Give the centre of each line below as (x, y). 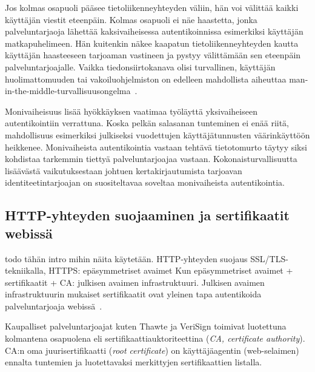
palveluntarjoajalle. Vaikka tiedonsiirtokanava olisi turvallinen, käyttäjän (140, 66)
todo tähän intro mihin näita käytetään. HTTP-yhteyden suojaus (126, 258)
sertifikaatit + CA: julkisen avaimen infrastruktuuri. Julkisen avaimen (135, 282)
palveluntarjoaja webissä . (54, 306)
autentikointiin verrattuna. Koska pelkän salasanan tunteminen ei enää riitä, (147, 123)
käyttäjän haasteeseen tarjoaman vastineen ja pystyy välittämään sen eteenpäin (153, 55)
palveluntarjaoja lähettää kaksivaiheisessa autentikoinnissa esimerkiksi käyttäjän (154, 31)
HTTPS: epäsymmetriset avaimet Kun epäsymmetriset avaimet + (171, 270)
